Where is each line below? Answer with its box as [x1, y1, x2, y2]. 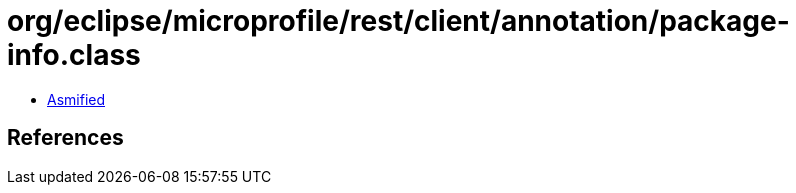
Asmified [47, 90, 106, 108]
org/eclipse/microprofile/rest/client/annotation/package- [7, 4, 790, 38]
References [7, 125, 124, 151]
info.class [7, 38, 141, 72]
